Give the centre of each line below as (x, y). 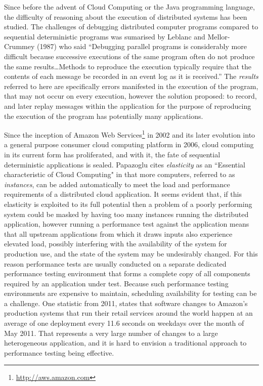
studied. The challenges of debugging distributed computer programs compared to (131, 27)
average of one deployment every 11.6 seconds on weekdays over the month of (124, 323)
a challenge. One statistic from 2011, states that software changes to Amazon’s (126, 303)
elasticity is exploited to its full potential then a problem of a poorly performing (128, 204)
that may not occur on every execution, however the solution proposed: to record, (130, 96)
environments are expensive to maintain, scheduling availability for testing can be (130, 293)
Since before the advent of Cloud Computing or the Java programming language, (129, 7)
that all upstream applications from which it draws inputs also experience (118, 233)
